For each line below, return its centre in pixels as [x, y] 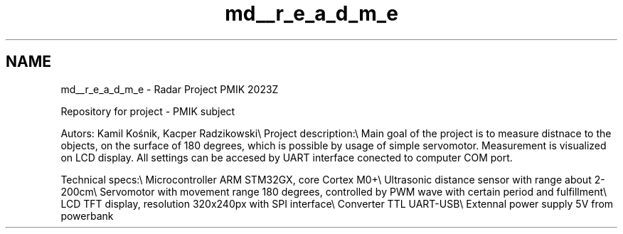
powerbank [87, 216]
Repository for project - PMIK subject [148, 111]
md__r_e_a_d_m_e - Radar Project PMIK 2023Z [170, 89]
